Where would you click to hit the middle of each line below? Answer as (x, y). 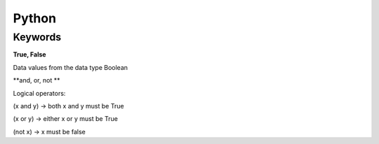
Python (34, 18)
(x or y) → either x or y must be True (66, 119)
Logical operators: (39, 93)
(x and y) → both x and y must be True (68, 106)
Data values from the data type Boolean (71, 67)
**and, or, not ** (36, 80)
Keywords (37, 37)
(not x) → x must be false (49, 131)
